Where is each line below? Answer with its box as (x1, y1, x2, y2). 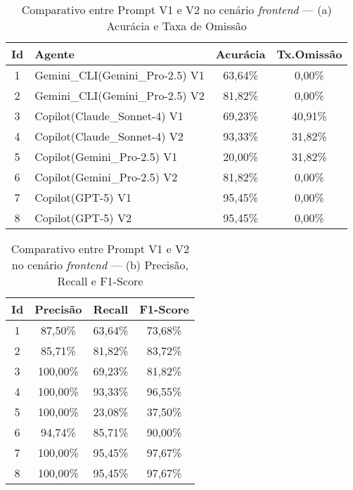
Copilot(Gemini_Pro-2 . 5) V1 (34, 148, 178, 165)
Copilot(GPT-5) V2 (34, 209, 131, 226)
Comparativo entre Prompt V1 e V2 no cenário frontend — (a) (21, 1, 332, 18)
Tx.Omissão (276, 46, 342, 62)
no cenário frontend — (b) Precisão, (11, 257, 188, 273)
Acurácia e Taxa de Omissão (106, 18, 247, 34)
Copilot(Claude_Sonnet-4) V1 (34, 108, 184, 124)
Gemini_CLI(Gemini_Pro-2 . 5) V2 (34, 87, 205, 103)
